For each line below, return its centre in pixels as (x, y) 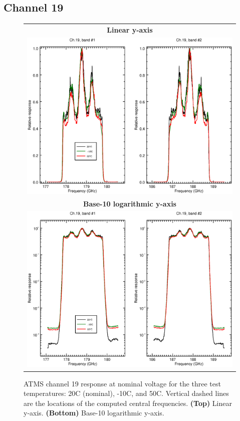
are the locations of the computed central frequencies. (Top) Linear (128, 403)
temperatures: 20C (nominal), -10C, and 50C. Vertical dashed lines (126, 393)
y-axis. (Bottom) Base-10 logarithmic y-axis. (94, 413)
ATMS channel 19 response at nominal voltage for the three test (122, 383)
